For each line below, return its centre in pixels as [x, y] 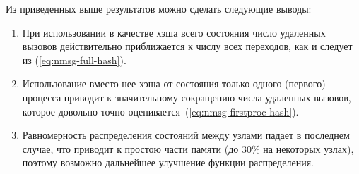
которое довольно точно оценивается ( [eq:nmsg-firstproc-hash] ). [160, 111]
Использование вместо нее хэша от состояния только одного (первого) [174, 83]
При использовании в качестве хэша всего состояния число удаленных [174, 32]
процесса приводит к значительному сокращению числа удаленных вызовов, [187, 97]
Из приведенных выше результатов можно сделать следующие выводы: [159, 8]
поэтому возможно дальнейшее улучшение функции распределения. [168, 162]
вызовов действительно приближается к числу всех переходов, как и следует [187, 46]
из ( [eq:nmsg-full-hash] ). [74, 60]
